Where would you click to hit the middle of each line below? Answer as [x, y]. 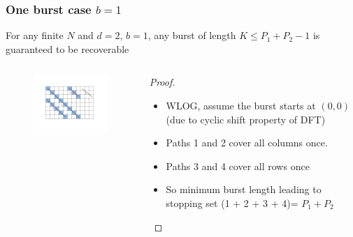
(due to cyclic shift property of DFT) [246, 119]
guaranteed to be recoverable [67, 48]
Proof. [162, 82]
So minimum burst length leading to [244, 189]
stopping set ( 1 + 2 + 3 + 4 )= [232, 202]
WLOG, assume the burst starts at [241, 105]
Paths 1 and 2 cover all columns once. [247, 143]
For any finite [35, 35]
